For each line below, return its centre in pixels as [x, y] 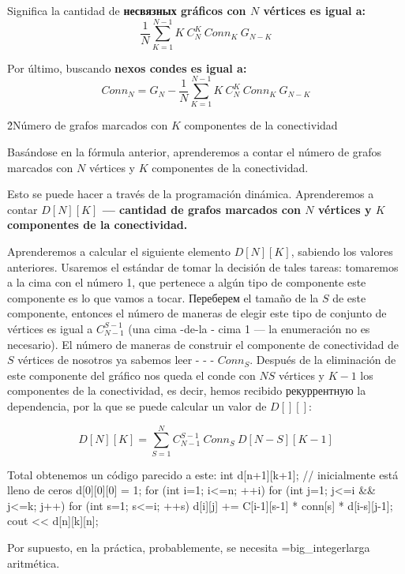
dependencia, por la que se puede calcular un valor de [137, 405]
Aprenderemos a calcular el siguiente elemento [119, 251]
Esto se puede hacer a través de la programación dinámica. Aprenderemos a [191, 194]
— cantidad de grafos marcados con [201, 209]
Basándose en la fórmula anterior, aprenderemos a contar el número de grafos [195, 152]
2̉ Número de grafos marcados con [88, 125]
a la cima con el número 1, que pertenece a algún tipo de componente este [187, 282]
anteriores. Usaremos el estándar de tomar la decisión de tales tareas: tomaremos [203, 266]
